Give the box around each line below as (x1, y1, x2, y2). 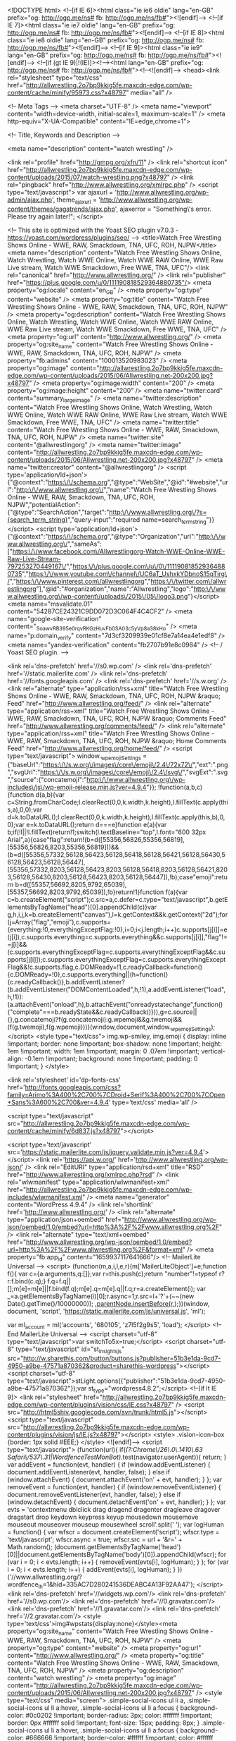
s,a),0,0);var (7, 805, 43, 814)
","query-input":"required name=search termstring (67, 515, 207, 525)
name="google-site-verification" (7, 614, 102, 623)
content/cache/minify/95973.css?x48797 (7, 88, 126, 97)
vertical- (201, 1047, 226, 1056)
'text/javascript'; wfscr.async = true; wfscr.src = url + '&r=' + (7, 1535, 183, 1544)
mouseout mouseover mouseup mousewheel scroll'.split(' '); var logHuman (7, 1520, 225, 1529)
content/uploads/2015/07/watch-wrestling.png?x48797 (7, 173, 167, 181)
